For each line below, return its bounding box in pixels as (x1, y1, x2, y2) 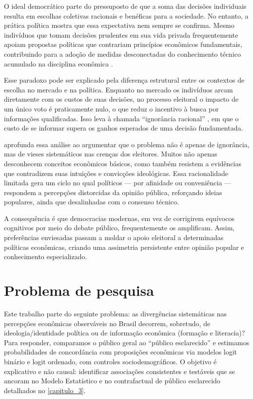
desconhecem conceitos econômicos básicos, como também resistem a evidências (4, 158, 242, 168)
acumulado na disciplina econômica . (4, 58, 113, 68)
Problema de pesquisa (4, 280, 154, 300)
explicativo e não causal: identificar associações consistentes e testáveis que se (4, 366, 235, 376)
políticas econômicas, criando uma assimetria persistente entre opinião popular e (4, 242, 244, 252)
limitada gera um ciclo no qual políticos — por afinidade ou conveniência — (4, 177, 232, 188)
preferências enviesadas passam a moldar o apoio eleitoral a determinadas (4, 232, 224, 243)
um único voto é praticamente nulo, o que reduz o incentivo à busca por (4, 103, 219, 113)
